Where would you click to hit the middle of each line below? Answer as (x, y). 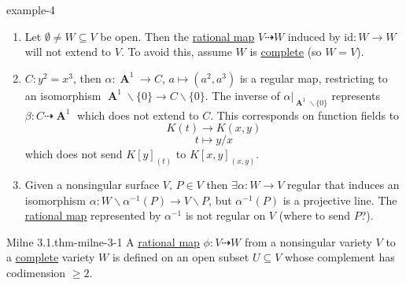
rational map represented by (93, 215)
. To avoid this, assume (176, 52)
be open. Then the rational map (177, 36)
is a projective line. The (340, 200)
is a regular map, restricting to (314, 78)
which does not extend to (138, 115)
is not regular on (225, 215)
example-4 (31, 9)
